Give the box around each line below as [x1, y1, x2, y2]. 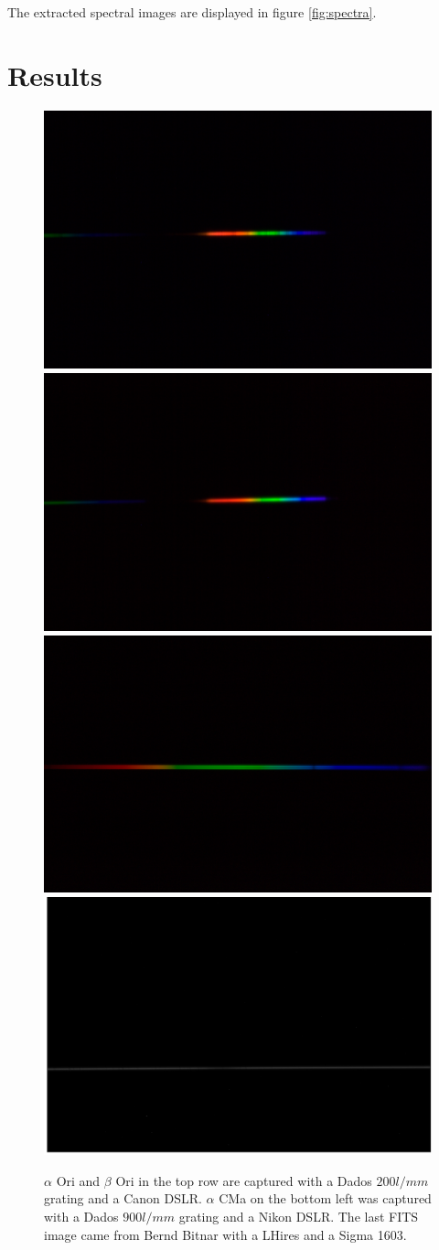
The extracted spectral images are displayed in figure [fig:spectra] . [7, 3, 377, 21]
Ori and [56, 1170, 101, 1190]
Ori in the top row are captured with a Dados [115, 1170, 372, 1190]
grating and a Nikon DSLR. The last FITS [178, 1206, 419, 1225]
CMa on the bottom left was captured [219, 1189, 432, 1208]
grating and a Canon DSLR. [44, 1189, 202, 1208]
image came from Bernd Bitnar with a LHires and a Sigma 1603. [44, 1224, 407, 1244]
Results [7, 56, 102, 93]
